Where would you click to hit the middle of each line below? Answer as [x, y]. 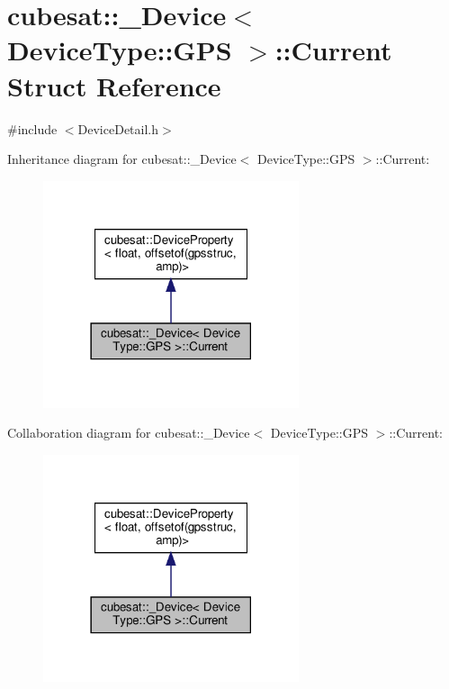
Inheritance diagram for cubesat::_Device [122, 159]
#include [32, 128]
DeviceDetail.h [118, 128]
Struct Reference [114, 85]
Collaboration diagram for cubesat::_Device [129, 433]
